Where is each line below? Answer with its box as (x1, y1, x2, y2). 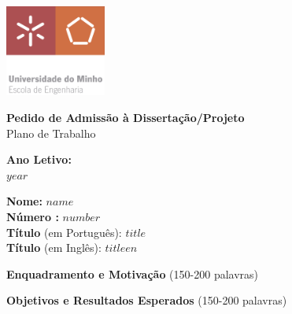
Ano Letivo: (6, 151, 72, 168)
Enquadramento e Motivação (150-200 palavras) (6, 265, 259, 282)
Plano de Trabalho (6, 124, 96, 141)
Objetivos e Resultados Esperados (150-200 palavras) (6, 292, 287, 308)
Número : (6, 208, 59, 224)
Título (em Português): (6, 223, 122, 240)
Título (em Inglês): (6, 239, 102, 256)
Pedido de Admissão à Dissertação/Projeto (6, 109, 245, 125)
